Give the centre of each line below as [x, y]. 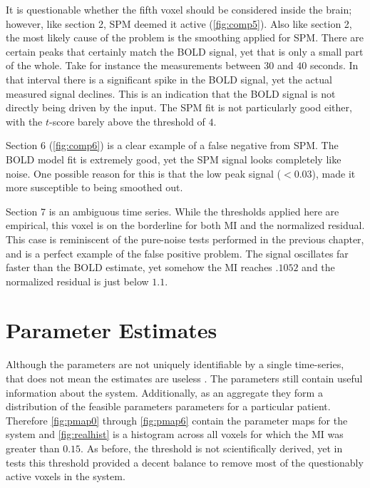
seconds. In [334, 65]
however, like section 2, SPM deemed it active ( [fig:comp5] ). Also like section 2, [179, 23]
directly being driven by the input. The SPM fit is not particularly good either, [179, 107]
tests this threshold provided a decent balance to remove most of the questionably [185, 462]
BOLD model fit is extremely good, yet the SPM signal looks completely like [174, 159]
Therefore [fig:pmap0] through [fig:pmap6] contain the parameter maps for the [177, 420]
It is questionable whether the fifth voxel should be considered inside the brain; [179, 9]
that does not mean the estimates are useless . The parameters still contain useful [184, 378]
